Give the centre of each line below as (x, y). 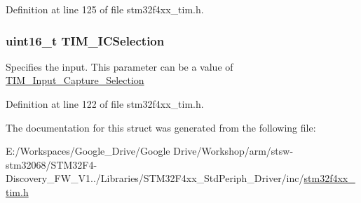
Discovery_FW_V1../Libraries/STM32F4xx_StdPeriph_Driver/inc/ (155, 178)
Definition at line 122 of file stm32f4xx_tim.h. (105, 104)
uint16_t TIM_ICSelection (85, 40)
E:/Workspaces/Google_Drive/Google (88, 151)
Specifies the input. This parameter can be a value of (120, 66)
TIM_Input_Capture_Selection (75, 80)
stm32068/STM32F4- (52, 164)
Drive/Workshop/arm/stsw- (233, 151)
